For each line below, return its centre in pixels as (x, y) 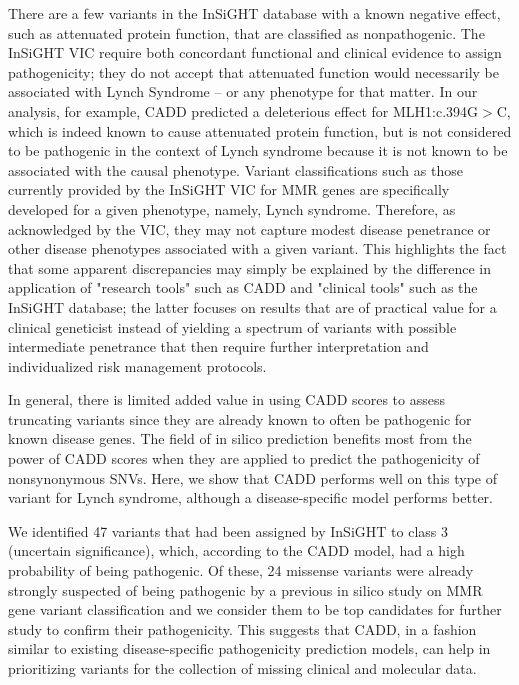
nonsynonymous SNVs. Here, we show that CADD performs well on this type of (253, 477)
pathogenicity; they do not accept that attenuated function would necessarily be (253, 71)
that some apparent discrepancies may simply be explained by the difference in (250, 267)
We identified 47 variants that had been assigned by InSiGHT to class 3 (228, 530)
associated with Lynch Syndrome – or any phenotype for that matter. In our (243, 91)
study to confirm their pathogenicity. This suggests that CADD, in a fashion (242, 628)
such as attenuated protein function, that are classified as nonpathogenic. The (246, 32)
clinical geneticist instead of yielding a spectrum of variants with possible (232, 326)
